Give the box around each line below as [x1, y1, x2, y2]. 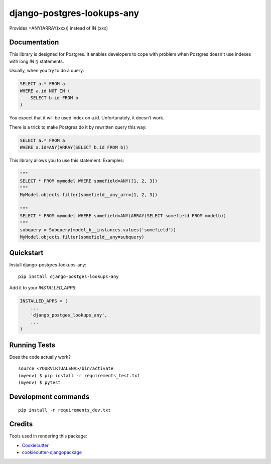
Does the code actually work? [9, 354, 71, 360]
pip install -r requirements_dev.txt [18, 407, 111, 413]
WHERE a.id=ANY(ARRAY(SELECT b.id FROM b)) [20, 144, 129, 150]
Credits [9, 420, 33, 428]
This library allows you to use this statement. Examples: [9, 158, 124, 164]
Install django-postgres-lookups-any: [9, 262, 86, 268]
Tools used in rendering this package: [9, 433, 87, 439]
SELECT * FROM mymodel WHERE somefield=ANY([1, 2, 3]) [20, 178, 158, 184]
